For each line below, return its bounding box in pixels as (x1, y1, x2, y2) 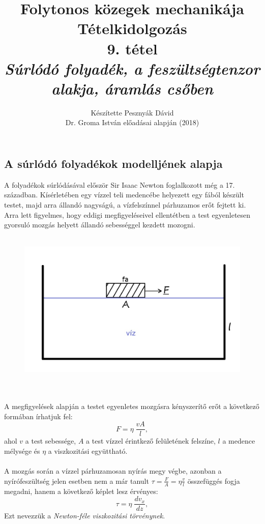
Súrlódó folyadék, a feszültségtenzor (5, 57, 260, 79)
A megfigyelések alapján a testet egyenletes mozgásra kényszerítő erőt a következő (4, 401, 259, 412)
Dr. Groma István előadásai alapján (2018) (65, 117, 199, 128)
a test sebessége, (25, 435, 76, 446)
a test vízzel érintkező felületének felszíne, (86, 435, 216, 446)
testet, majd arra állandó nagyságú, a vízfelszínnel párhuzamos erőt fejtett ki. (4, 199, 246, 210)
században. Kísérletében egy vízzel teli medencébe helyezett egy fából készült (4, 189, 244, 200)
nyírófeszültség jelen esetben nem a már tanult (4, 475, 149, 486)
